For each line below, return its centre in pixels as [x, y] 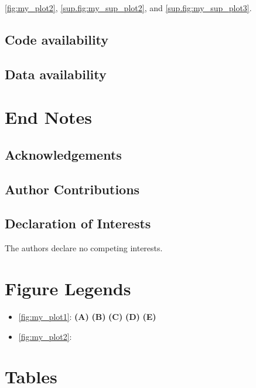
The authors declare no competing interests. [84, 248]
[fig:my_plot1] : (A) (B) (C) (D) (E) [87, 316]
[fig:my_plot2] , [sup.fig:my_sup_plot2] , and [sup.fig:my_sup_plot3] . [128, 7]
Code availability [57, 39]
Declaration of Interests [78, 223]
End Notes [48, 117]
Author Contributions [72, 189]
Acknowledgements [63, 154]
